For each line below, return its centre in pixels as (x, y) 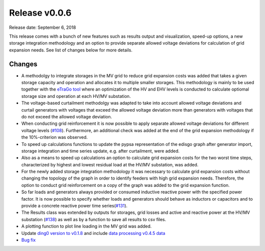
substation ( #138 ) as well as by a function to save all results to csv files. (94, 219)
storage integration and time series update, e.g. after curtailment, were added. (100, 151)
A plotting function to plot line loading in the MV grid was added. (87, 226)
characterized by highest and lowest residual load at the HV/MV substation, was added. (110, 164)
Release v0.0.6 (40, 13)
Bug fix (29, 240)
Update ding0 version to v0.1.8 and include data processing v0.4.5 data (93, 233)
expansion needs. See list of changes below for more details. (71, 50)
